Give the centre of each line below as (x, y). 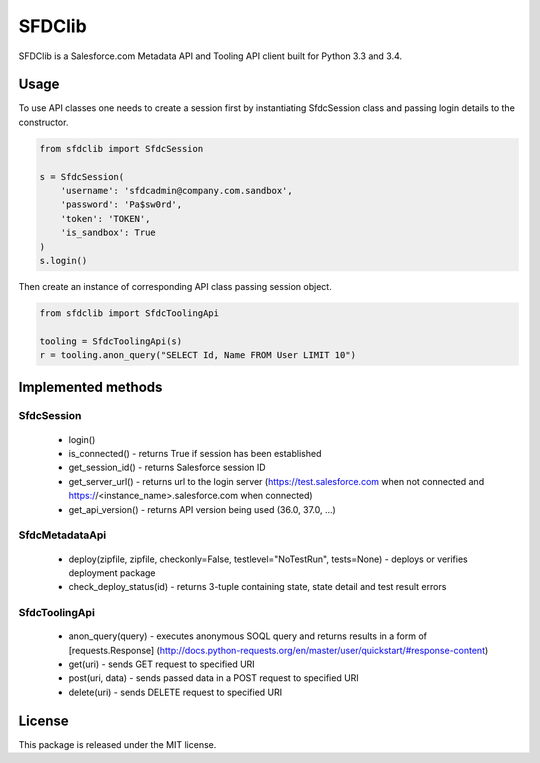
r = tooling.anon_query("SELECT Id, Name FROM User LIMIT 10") (198, 355)
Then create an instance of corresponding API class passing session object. (175, 286)
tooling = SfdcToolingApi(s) (111, 341)
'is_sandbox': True (108, 233)
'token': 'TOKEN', (105, 218)
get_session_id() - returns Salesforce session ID (167, 467)
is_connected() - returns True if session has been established (195, 454)
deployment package (112, 572)
